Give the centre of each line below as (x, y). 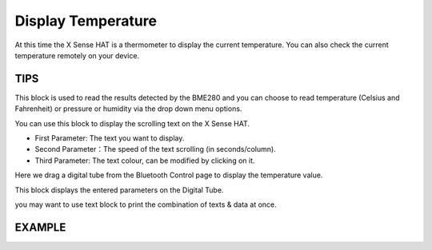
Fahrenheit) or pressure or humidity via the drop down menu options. (128, 109)
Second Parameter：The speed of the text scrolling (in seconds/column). (155, 149)
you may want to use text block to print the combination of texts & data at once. (146, 204)
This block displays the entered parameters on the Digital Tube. (119, 190)
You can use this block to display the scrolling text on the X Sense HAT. (132, 123)
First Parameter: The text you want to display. (110, 138)
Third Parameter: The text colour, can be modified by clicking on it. (145, 161)
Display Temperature (86, 21)
